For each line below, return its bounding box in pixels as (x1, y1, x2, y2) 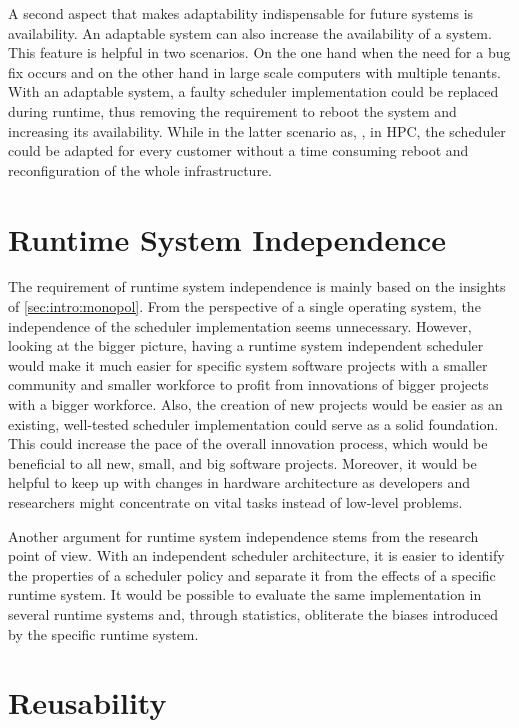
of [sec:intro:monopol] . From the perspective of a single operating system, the (8, 296, 481, 317)
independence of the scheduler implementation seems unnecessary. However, (8, 315, 472, 336)
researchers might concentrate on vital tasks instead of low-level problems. (8, 492, 463, 512)
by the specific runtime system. (8, 623, 199, 644)
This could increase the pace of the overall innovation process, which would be (8, 433, 488, 454)
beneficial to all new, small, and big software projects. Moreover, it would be (8, 452, 477, 473)
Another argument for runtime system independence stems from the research (8, 525, 479, 546)
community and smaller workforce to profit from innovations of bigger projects (8, 374, 489, 395)
